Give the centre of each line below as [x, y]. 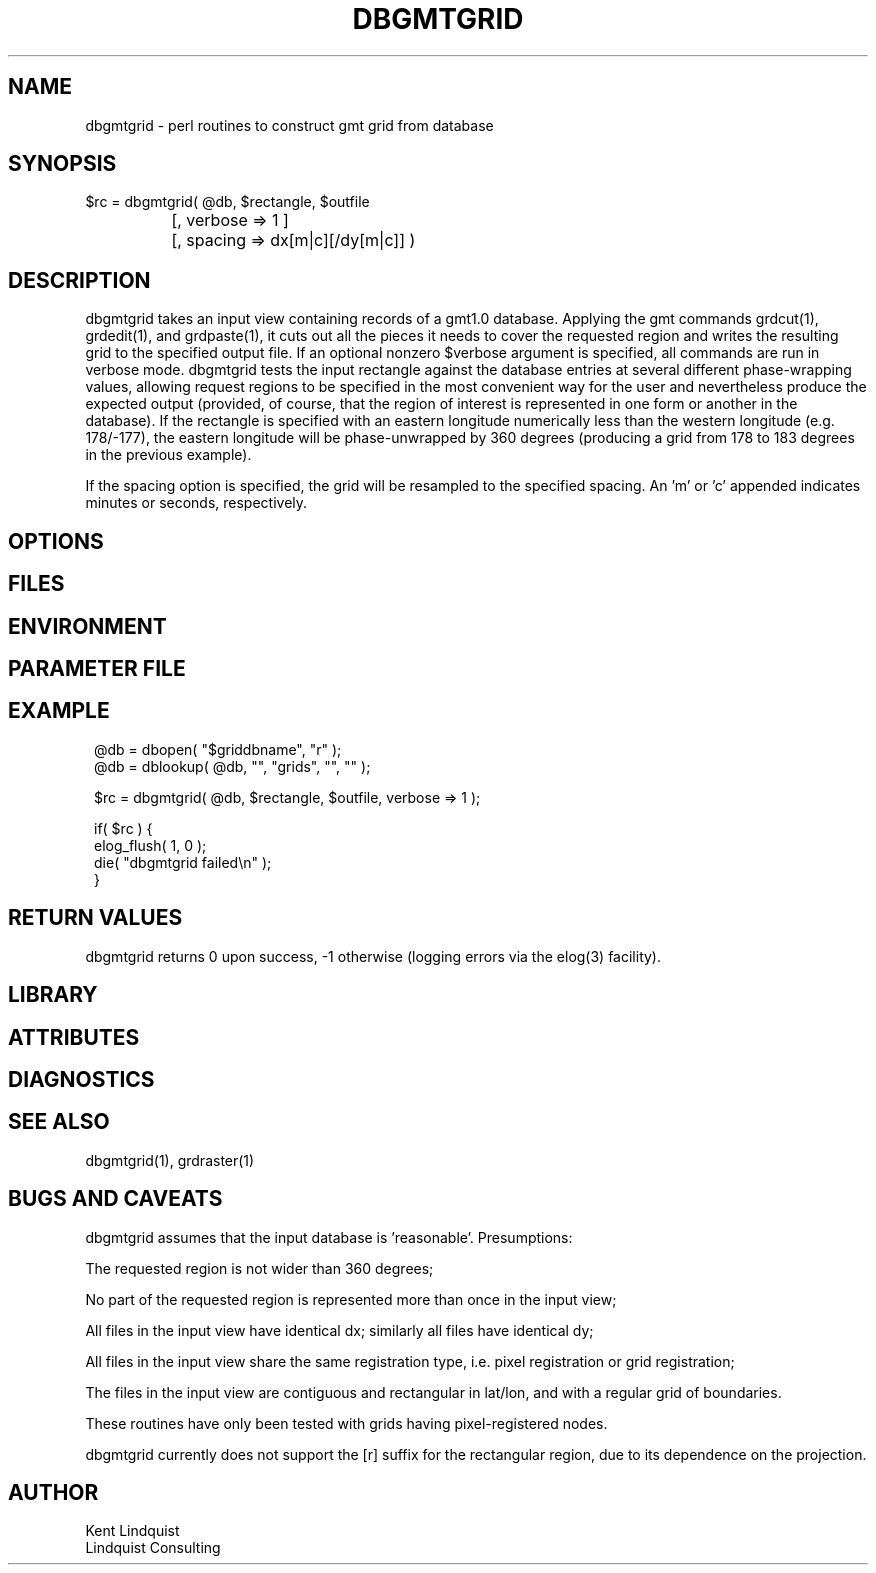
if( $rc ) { [123, 828]
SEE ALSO [59, 1122]
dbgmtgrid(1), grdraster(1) [170, 1160]
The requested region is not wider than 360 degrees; [259, 1268]
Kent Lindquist [132, 1531]
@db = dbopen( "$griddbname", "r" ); [218, 749]
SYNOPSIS [62, 164]
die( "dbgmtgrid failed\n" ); [183, 862]
